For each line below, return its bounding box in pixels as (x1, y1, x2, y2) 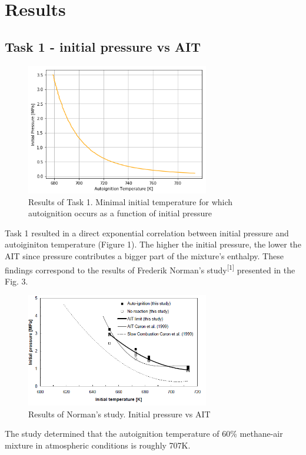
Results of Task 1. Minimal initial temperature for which (28, 195, 233, 208)
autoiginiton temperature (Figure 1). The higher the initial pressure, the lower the (5, 238, 301, 250)
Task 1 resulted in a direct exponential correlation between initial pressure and (5, 226, 289, 239)
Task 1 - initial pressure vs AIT (5, 37, 201, 55)
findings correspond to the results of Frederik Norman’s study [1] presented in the (5, 262, 295, 276)
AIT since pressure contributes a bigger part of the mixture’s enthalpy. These (5, 249, 284, 262)
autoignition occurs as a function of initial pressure (28, 207, 212, 219)
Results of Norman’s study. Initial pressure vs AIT (28, 407, 211, 420)
